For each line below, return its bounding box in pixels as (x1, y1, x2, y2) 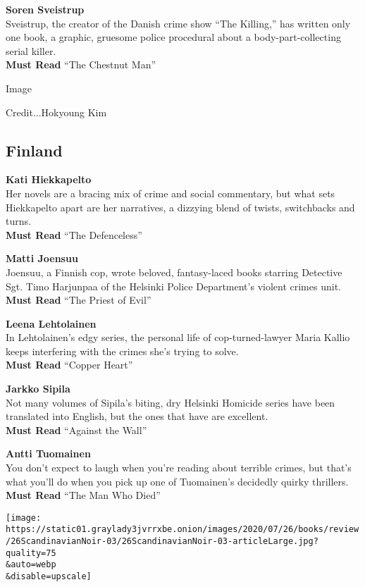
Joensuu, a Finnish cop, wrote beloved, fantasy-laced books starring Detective (6, 264, 342, 279)
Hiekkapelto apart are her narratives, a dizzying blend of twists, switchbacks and (6, 199, 355, 214)
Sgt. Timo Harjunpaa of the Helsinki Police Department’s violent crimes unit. (6, 278, 341, 293)
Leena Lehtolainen (6, 316, 97, 330)
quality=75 (6, 548, 56, 558)
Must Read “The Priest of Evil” (6, 292, 151, 307)
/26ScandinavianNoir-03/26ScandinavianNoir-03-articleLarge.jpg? (6, 536, 318, 547)
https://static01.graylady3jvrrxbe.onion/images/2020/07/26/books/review (6, 524, 359, 535)
